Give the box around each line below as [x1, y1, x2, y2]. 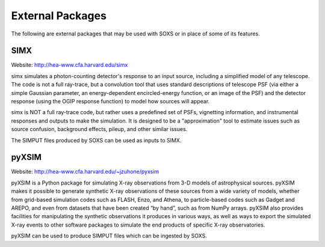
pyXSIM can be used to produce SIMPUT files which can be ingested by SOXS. [11, 232, 207, 240]
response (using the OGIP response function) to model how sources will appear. [11, 98, 210, 105]
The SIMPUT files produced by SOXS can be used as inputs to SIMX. [11, 136, 182, 144]
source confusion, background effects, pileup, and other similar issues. [11, 126, 188, 133]
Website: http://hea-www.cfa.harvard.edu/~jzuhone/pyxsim [11, 168, 159, 175]
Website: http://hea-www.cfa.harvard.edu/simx [11, 61, 128, 69]
